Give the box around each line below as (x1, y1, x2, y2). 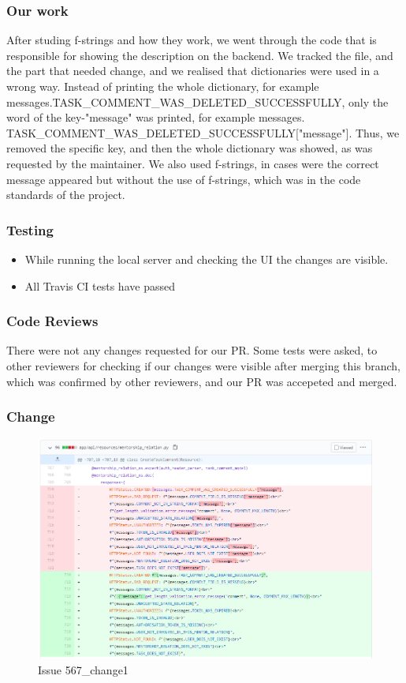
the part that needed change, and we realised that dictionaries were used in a (6, 62, 379, 79)
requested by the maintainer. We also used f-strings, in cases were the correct (6, 155, 379, 171)
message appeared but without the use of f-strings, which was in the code (6, 171, 361, 187)
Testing (6, 220, 54, 239)
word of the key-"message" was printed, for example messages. (6, 109, 305, 126)
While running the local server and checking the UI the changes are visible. (24, 250, 389, 267)
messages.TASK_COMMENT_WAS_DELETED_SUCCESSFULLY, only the (6, 93, 389, 110)
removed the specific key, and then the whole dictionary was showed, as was (6, 140, 373, 156)
